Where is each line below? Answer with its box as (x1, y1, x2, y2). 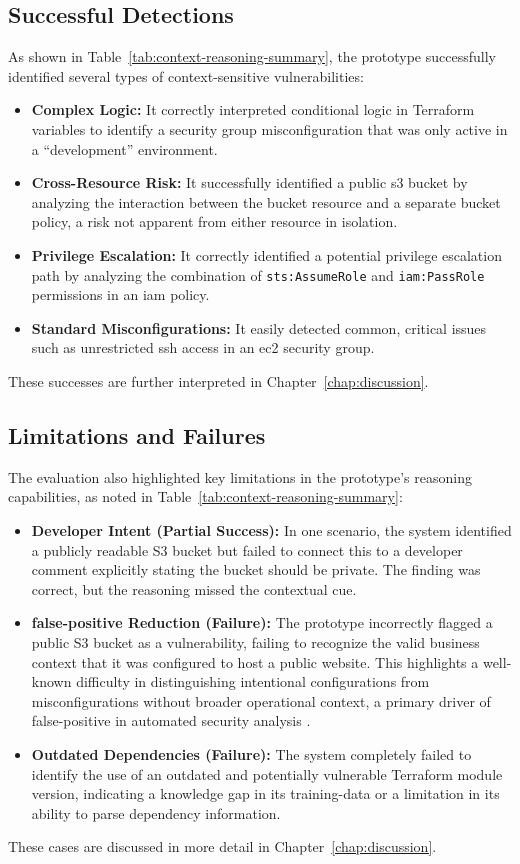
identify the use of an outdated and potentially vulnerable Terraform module (31, 763, 503, 784)
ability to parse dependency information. (31, 802, 281, 823)
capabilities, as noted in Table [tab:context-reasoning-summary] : (8, 486, 403, 507)
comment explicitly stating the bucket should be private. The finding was (31, 559, 481, 580)
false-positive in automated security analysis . (31, 710, 311, 731)
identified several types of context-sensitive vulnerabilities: (8, 65, 364, 86)
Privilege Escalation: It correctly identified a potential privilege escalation (31, 244, 502, 265)
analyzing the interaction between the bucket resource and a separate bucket (31, 191, 501, 212)
